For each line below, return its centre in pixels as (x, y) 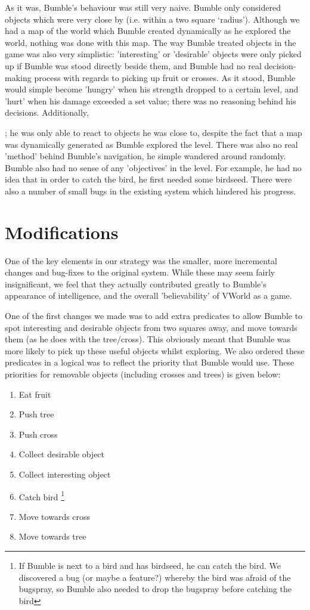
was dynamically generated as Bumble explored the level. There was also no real (151, 144)
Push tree (36, 414)
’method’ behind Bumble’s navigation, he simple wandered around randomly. (145, 156)
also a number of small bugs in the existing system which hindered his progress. (151, 191)
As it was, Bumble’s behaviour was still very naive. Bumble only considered (143, 7)
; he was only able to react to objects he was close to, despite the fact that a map (154, 132)
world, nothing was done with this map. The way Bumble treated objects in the (151, 42)
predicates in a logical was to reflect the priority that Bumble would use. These (150, 362)
